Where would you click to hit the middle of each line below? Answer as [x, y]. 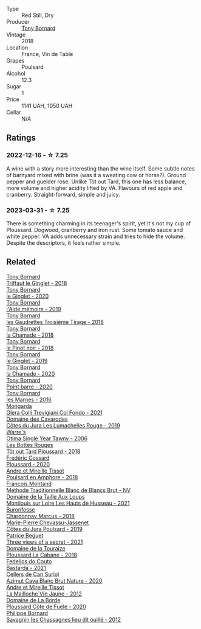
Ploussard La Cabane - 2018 [42, 555]
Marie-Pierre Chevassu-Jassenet [48, 522]
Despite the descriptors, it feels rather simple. [63, 242]
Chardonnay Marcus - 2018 [40, 516]
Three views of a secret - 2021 [45, 542]
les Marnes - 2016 [29, 399]
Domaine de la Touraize [36, 548]
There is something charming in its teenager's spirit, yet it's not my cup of [99, 223]
